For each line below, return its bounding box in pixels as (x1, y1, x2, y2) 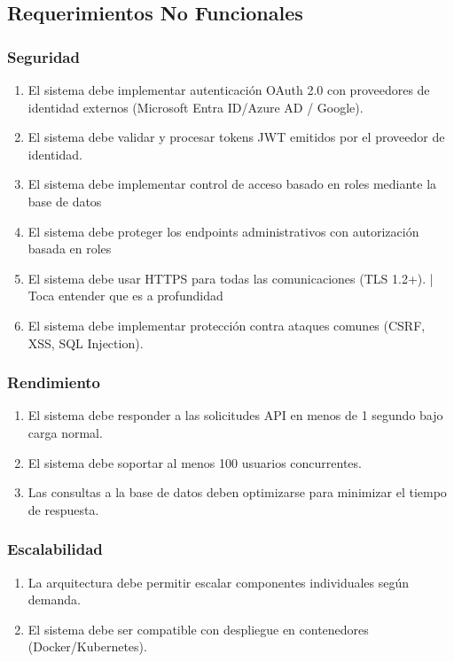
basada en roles (27, 239, 112, 258)
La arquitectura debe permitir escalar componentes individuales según (27, 572, 410, 591)
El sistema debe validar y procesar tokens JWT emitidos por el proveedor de (27, 128, 445, 146)
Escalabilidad (7, 538, 103, 560)
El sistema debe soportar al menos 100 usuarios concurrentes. (27, 453, 362, 471)
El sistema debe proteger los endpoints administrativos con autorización (27, 222, 419, 240)
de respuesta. (27, 500, 99, 518)
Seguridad (7, 45, 80, 67)
